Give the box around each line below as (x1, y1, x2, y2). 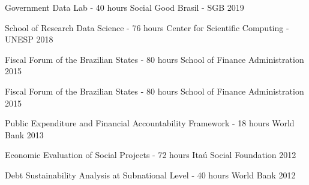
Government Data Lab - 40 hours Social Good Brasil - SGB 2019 (5, 1, 244, 13)
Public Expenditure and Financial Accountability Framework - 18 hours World (5, 117, 295, 129)
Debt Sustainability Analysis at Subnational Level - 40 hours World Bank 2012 (5, 168, 296, 181)
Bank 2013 (5, 128, 44, 141)
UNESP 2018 (5, 33, 53, 46)
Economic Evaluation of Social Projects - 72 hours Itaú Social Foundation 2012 (5, 148, 296, 161)
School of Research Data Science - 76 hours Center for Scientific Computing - (5, 21, 289, 34)
